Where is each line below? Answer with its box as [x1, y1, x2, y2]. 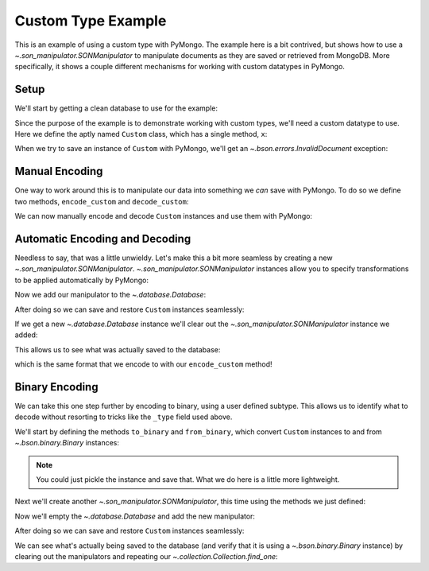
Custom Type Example [14, 12, 167, 29]
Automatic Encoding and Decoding [14, 231, 191, 246]
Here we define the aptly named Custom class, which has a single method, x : [14, 130, 268, 139]
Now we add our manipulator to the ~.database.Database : [14, 290, 207, 300]
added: [14, 330, 38, 340]
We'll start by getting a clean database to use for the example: [14, 103, 218, 113]
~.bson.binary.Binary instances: [14, 438, 119, 448]
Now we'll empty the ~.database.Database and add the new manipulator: [14, 511, 256, 521]
